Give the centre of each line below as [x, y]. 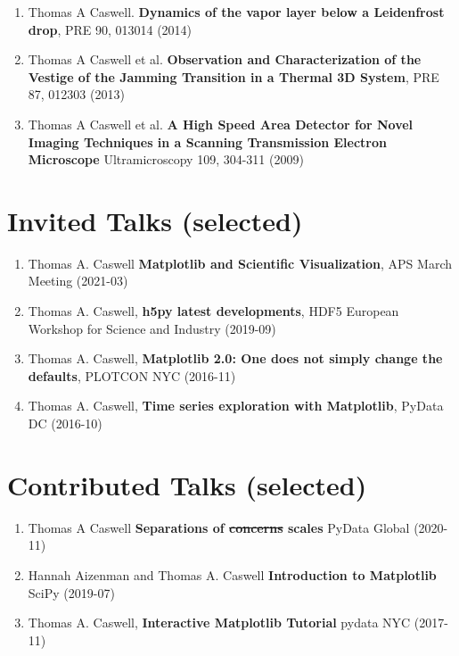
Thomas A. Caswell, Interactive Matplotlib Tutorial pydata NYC [219, 623]
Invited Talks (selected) [155, 220]
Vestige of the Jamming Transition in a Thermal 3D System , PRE [234, 76]
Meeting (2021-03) [78, 281]
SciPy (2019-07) [71, 592]
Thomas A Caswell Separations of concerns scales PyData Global [219, 527]
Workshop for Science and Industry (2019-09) [152, 328]
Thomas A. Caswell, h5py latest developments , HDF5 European [213, 311]
